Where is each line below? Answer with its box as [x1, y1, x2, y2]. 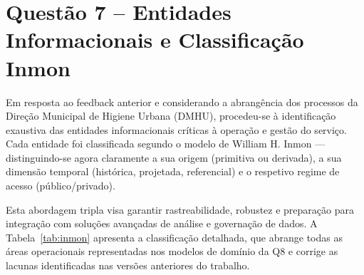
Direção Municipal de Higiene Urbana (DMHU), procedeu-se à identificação [6, 108, 336, 123]
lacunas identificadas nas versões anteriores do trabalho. [6, 258, 250, 273]
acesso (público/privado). [6, 178, 115, 193]
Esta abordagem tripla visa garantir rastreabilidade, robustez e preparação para [6, 202, 354, 217]
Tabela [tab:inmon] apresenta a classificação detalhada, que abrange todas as [6, 229, 343, 244]
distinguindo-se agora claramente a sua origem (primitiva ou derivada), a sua [6, 150, 342, 165]
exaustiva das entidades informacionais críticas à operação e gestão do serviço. [6, 122, 347, 137]
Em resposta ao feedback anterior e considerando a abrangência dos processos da [6, 94, 358, 109]
